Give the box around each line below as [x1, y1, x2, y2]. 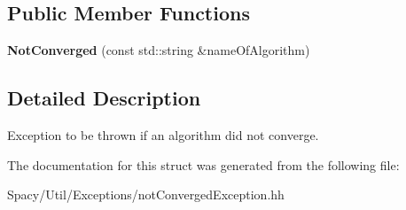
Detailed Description [7, 84, 201, 112]
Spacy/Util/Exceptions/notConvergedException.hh [7, 185, 285, 204]
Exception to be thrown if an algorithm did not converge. [7, 126, 319, 144]
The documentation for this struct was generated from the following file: [7, 155, 400, 174]
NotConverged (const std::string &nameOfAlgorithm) [7, 41, 310, 59]
